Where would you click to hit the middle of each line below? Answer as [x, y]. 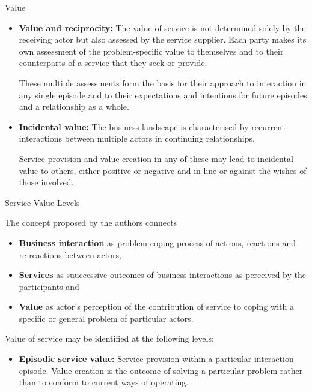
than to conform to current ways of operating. [104, 382]
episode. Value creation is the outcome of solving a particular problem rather [161, 370]
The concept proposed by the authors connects [91, 222]
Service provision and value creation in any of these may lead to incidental [156, 158]
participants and [49, 286]
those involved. [46, 182]
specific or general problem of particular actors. [106, 318]
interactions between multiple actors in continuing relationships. [137, 138]
